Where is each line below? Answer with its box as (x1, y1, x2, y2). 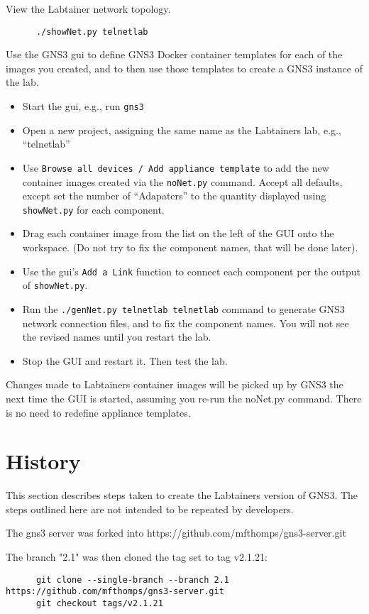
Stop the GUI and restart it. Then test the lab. (22, 353, 228, 368)
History (6, 446, 81, 476)
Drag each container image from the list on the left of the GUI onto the (22, 226, 334, 241)
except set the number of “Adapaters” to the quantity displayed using (22, 188, 326, 203)
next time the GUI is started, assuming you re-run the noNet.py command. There (6, 390, 362, 405)
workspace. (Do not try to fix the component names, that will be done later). (22, 240, 358, 255)
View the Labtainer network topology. (6, 1, 171, 16)
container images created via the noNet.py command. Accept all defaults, (22, 174, 343, 189)
